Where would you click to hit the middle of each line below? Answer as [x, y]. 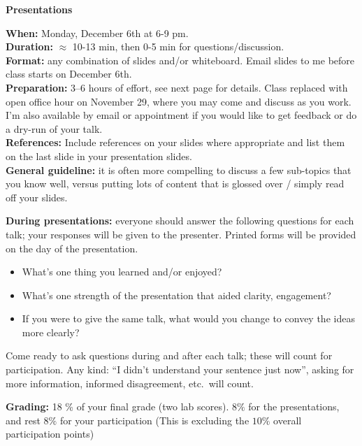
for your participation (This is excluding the [154, 420]
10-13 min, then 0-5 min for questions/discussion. [178, 46]
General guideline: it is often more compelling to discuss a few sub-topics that [179, 170]
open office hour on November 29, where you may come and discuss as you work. [179, 101]
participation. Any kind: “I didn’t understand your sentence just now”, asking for [180, 369]
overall [288, 420]
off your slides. [37, 197]
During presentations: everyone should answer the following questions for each [180, 221]
